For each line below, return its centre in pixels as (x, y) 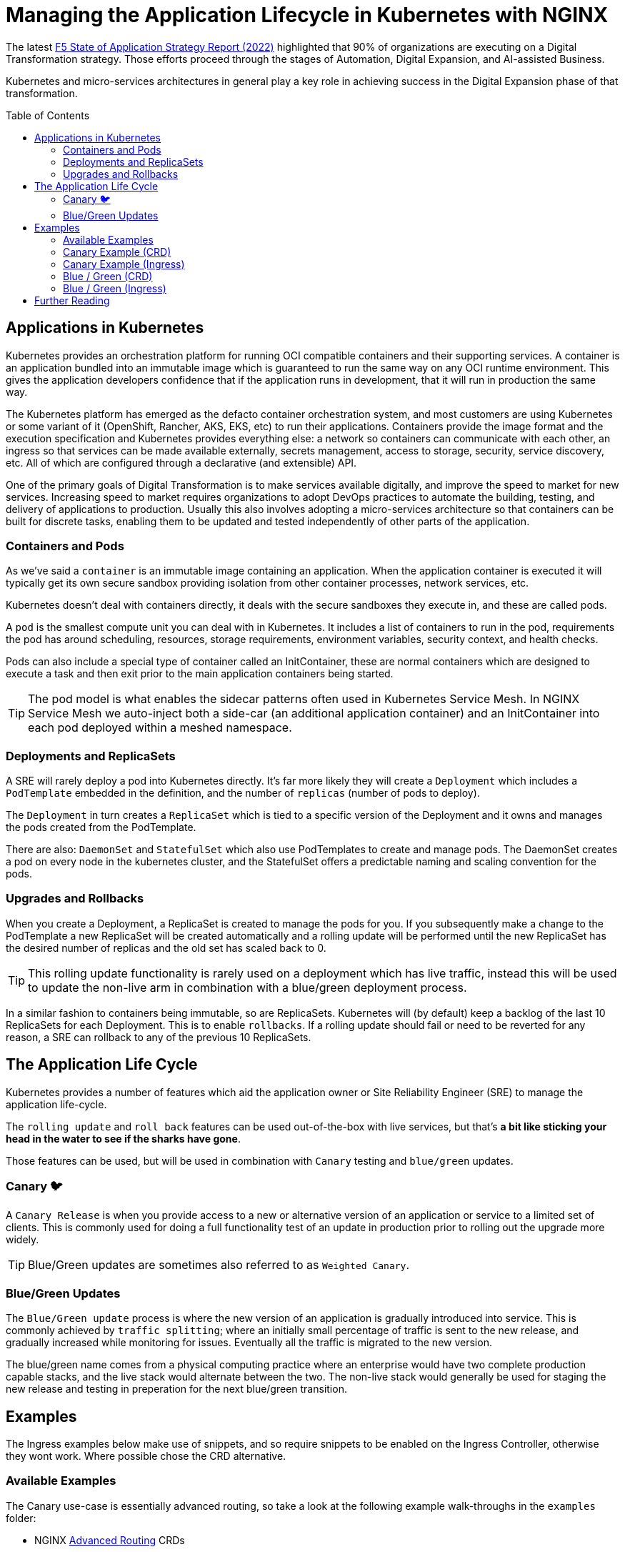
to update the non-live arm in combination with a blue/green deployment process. (247, 987)
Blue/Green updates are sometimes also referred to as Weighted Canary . (219, 1265)
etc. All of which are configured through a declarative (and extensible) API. (181, 462)
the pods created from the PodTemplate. (101, 827)
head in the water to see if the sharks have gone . (123, 1138)
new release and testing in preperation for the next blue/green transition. (176, 1389)
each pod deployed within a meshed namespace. (160, 728)
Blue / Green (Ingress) (115, 288)
